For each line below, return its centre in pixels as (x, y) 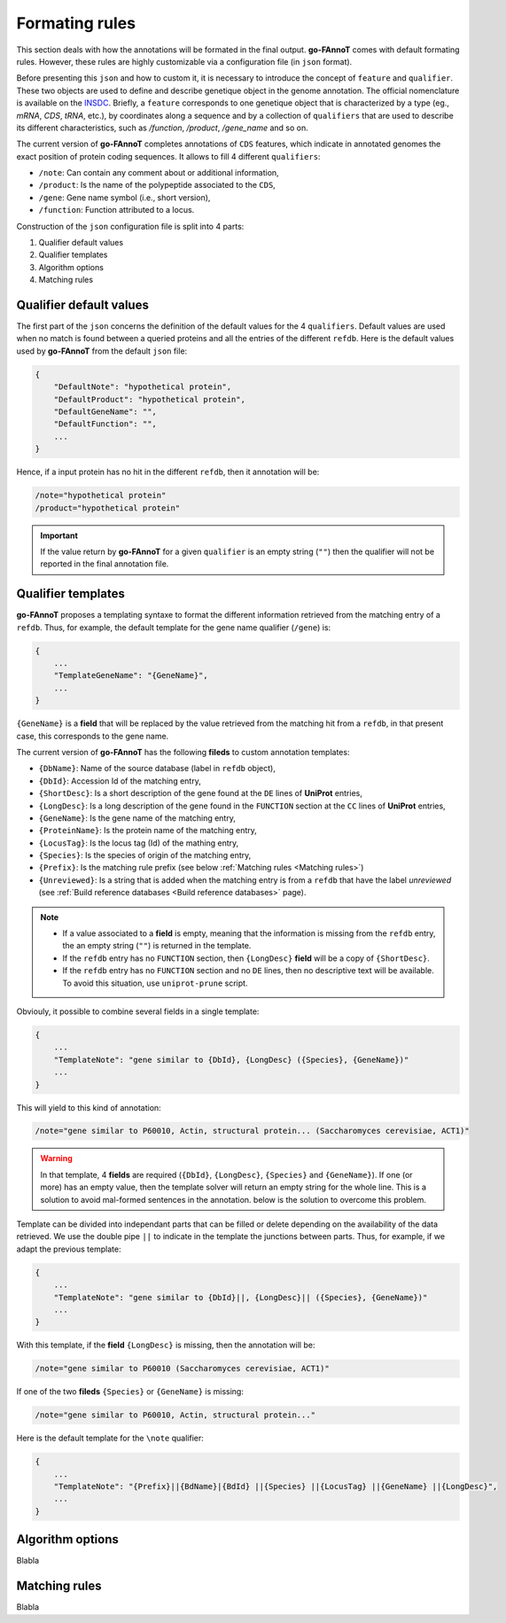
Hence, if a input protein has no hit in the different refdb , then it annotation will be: (168, 472)
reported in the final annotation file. (105, 564)
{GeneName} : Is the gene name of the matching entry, (137, 818)
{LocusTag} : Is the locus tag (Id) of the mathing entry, (139, 843)
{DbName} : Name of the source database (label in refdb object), (157, 769)
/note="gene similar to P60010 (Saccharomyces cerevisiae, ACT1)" (182, 1369)
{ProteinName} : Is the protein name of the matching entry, (148, 831)
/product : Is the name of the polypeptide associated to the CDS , (157, 185)
